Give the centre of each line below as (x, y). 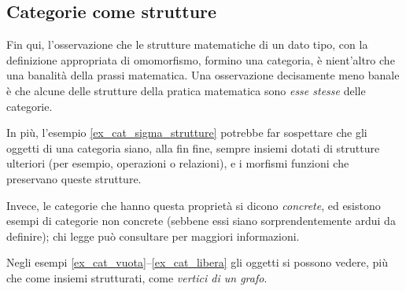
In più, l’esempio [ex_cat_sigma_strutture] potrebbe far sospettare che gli (187, 133)
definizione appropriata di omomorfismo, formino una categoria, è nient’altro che (201, 59)
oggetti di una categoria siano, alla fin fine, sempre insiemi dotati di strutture (193, 147)
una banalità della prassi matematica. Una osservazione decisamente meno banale (203, 75)
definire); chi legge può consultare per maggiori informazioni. (153, 236)
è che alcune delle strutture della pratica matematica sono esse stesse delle (186, 90)
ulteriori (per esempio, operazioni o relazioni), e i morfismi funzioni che (178, 163)
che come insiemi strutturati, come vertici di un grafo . (137, 277)
